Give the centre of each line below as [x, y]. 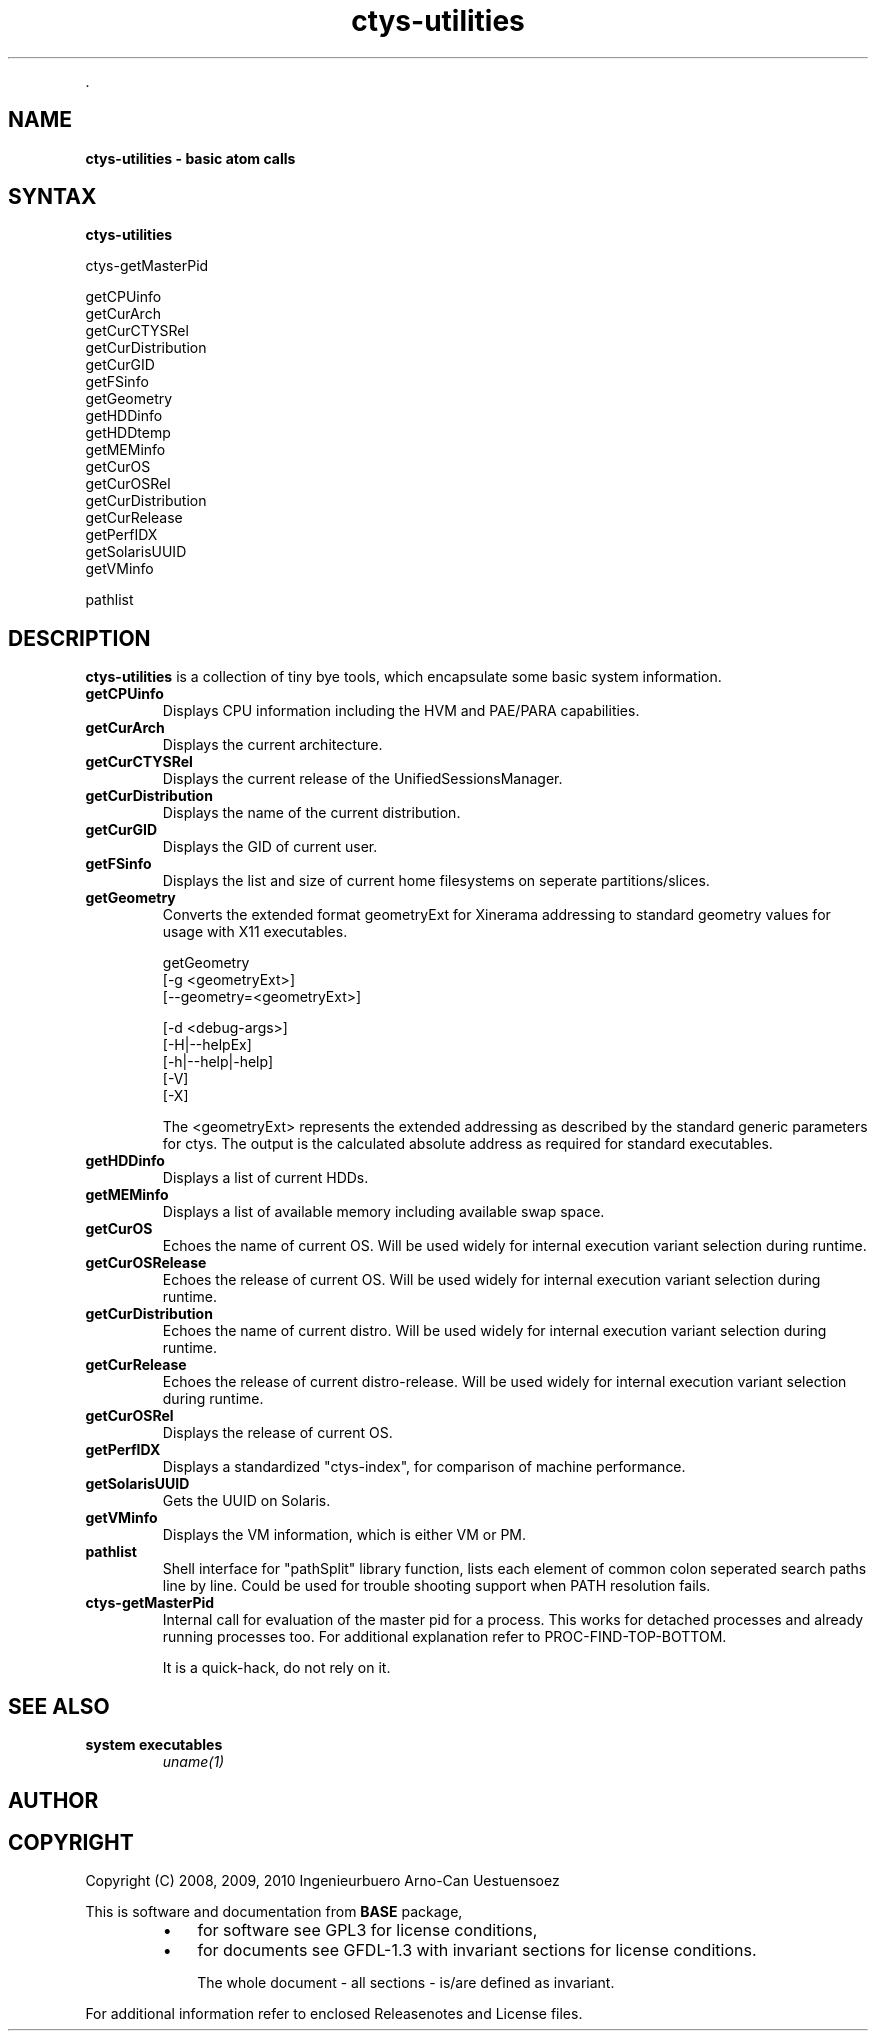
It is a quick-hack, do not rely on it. [276, 1668]
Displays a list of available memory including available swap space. [383, 1212]
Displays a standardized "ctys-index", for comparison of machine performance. [424, 1467]
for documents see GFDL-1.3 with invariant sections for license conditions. [477, 1950]
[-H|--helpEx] [207, 1045]
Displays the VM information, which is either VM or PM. [344, 1535]
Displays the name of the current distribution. [311, 813]
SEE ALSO [59, 1706]
